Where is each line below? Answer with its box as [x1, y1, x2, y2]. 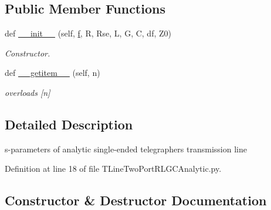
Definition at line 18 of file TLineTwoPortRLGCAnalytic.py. [5, 162, 222, 175]
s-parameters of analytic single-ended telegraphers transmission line [5, 142, 247, 155]
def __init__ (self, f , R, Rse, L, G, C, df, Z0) [5, 27, 171, 39]
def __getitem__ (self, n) [5, 66, 100, 79]
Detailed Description [5, 115, 133, 133]
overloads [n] [5, 86, 50, 98]
